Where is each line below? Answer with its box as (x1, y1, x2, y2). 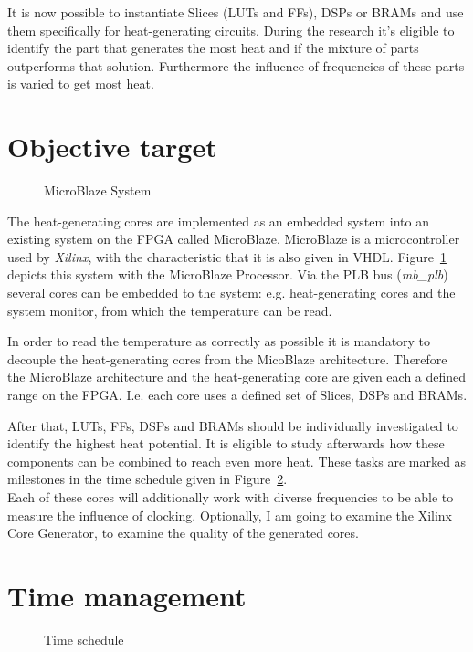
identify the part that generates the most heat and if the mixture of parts (7, 38, 419, 58)
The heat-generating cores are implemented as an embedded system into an (7, 211, 429, 230)
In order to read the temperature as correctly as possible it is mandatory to (7, 331, 431, 351)
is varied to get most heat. (7, 74, 154, 93)
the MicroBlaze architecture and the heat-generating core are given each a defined (7, 367, 467, 386)
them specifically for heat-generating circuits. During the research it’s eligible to (7, 20, 455, 39)
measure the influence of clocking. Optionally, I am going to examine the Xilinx (7, 505, 453, 524)
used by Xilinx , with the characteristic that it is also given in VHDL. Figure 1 (7, 247, 447, 266)
